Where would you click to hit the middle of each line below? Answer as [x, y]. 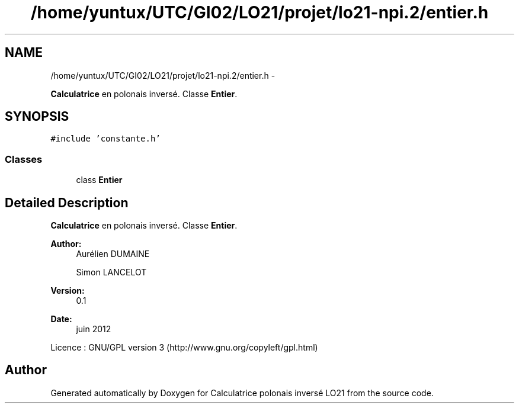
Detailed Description [67, 203]
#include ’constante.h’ [105, 139]
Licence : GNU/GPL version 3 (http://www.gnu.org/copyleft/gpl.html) [184, 348]
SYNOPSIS [37, 117]
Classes [24, 159]
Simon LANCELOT [111, 272]
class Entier [99, 180]
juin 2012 [94, 329]
